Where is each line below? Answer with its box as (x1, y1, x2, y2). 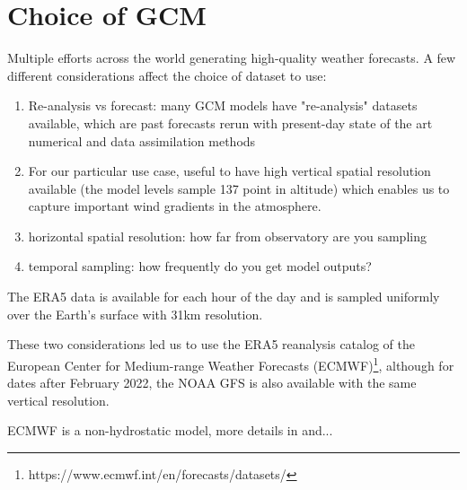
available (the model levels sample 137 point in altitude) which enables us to (28, 179, 450, 197)
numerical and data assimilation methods (28, 131, 256, 150)
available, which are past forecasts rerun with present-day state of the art (28, 113, 433, 132)
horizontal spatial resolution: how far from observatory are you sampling (28, 226, 427, 245)
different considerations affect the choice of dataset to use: (7, 66, 327, 84)
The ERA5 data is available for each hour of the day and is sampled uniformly (7, 287, 440, 306)
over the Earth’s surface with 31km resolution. (7, 304, 263, 323)
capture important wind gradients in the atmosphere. (28, 197, 322, 215)
